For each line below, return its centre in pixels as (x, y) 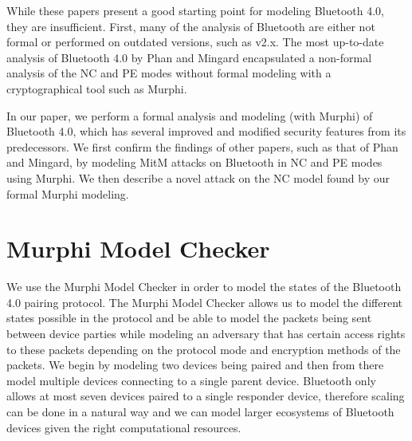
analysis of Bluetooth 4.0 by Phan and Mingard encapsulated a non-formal (189, 57)
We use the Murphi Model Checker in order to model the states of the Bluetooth (204, 287)
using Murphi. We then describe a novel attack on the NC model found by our (198, 177)
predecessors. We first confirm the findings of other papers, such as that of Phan (202, 146)
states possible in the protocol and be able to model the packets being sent (189, 318)
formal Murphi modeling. (68, 193)
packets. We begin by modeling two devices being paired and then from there (195, 365)
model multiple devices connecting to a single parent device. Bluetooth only (191, 380)
